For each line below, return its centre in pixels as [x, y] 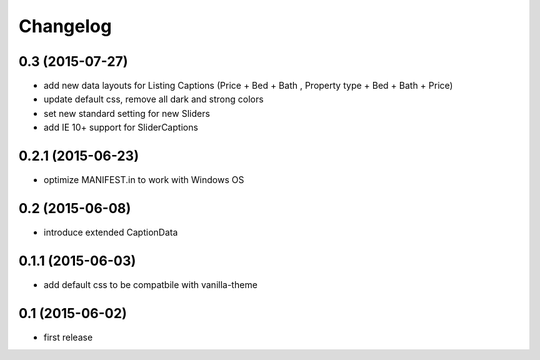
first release [68, 337]
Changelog [65, 26]
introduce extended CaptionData [111, 232]
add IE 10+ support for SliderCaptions [121, 127]
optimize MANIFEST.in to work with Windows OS [144, 180]
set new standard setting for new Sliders [126, 113]
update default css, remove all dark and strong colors [153, 99]
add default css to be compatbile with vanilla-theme [150, 284]
